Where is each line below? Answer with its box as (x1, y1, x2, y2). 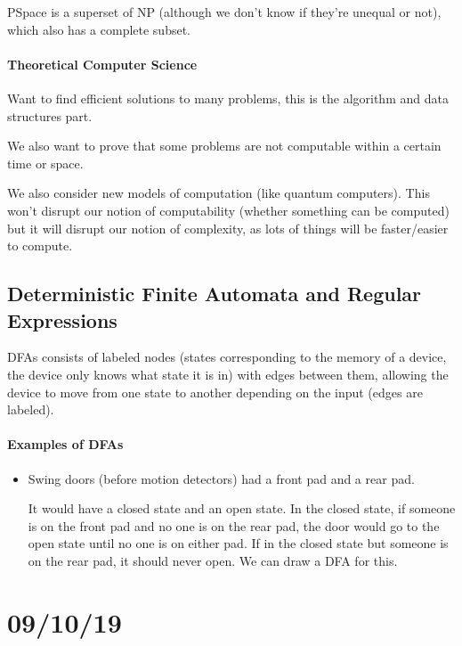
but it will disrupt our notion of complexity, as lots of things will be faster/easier (7, 218, 449, 237)
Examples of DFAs (7, 435, 124, 454)
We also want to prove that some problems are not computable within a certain (7, 136, 442, 155)
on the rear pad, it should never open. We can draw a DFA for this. (28, 551, 398, 569)
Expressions (7, 306, 118, 333)
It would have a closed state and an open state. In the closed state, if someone (28, 499, 456, 518)
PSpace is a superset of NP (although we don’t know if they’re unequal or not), (7, 3, 442, 20)
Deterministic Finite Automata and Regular (7, 280, 422, 307)
